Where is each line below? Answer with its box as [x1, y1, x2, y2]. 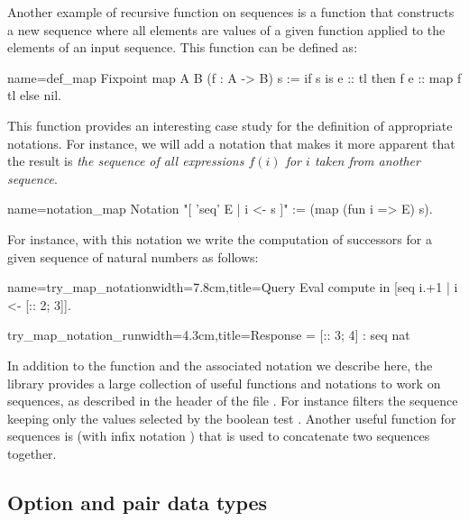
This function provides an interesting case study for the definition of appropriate [7, 115, 453, 134]
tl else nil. [7, 86, 61, 105]
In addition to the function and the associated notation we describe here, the [7, 355, 433, 374]
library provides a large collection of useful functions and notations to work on [7, 373, 441, 392]
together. [7, 443, 57, 462]
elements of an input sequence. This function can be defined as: [7, 38, 358, 57]
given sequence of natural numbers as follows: [7, 247, 259, 266]
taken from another [314, 151, 420, 170]
